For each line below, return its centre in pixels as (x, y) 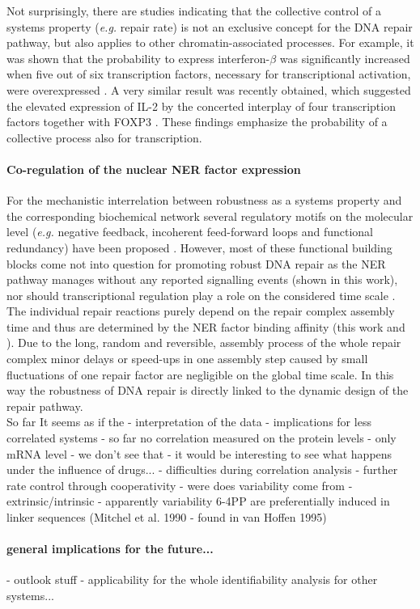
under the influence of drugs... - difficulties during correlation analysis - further (202, 469)
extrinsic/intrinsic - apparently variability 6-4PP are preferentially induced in (198, 501)
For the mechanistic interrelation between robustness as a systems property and (204, 200)
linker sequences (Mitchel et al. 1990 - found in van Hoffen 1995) (167, 517)
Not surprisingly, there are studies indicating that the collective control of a (194, 11)
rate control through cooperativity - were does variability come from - (180, 485)
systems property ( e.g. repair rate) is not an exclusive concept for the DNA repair (210, 26)
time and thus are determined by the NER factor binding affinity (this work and (206, 326)
